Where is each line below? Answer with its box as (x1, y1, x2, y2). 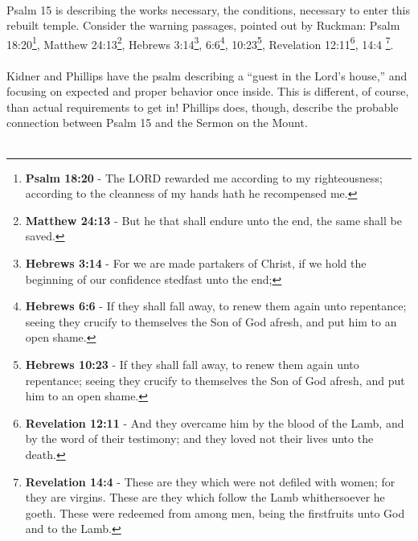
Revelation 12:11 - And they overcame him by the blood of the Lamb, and (25, 414, 404, 431)
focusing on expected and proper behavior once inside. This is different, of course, (6, 83, 409, 100)
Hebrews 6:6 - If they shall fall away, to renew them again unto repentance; (25, 297, 407, 314)
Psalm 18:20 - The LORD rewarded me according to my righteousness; (25, 169, 383, 186)
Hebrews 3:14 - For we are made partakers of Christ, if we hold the (25, 254, 367, 271)
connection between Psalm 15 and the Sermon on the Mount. (6, 114, 308, 131)
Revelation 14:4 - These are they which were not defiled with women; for (25, 473, 395, 490)
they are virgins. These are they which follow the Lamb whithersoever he (25, 489, 385, 506)
